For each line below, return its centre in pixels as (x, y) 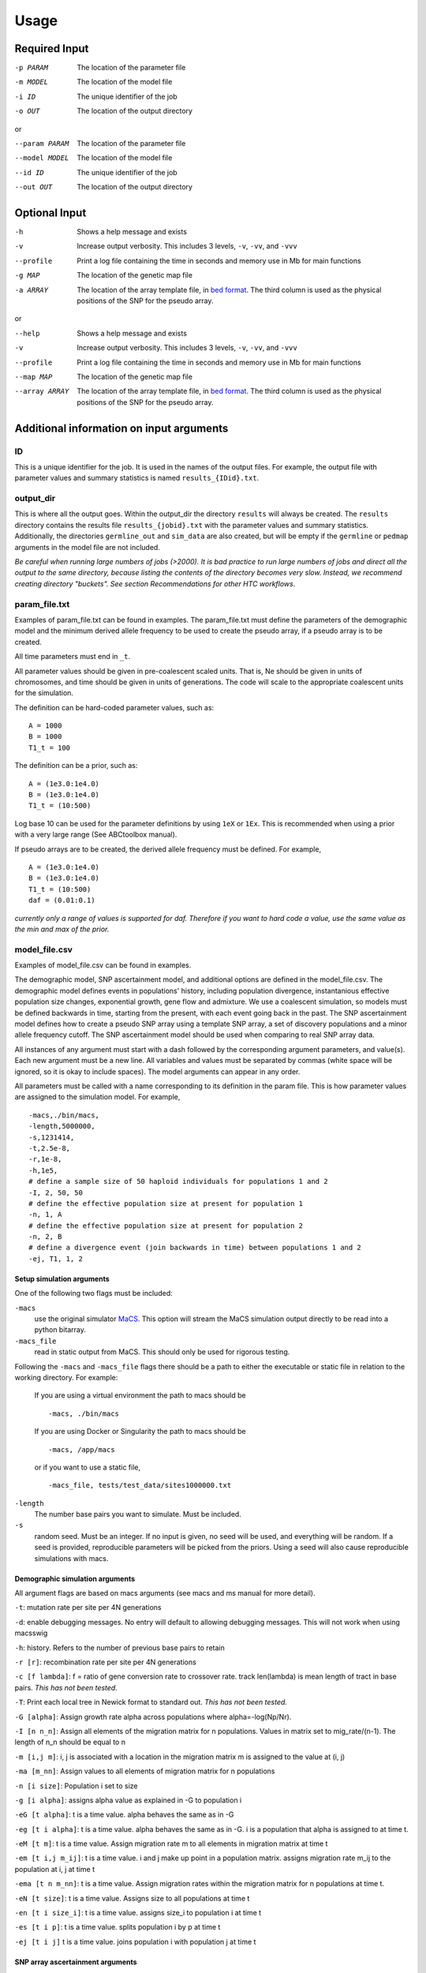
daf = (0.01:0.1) (62, 900)
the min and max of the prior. (62, 929)
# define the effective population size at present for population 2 (166, 1226)
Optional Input (50, 213)
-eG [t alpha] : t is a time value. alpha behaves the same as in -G (124, 1814)
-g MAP (27, 275)
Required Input (52, 49)
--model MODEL (42, 158)
